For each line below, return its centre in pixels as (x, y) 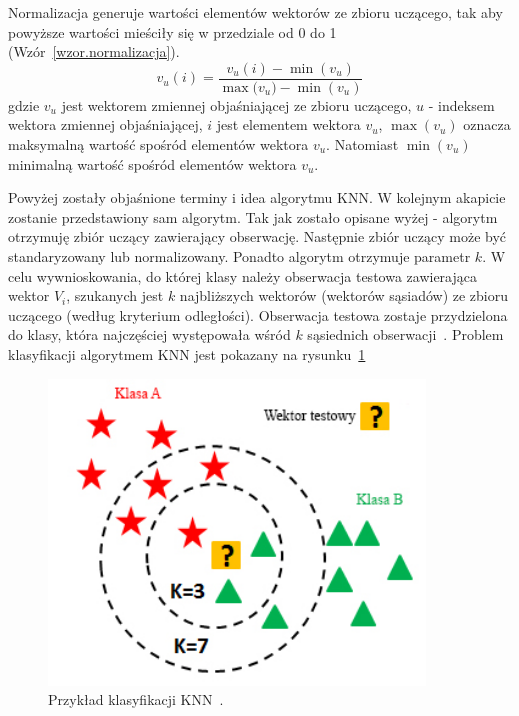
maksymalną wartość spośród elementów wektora (158, 144)
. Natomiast (362, 144)
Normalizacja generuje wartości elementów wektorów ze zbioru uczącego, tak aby (255, 12)
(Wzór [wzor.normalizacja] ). (94, 51)
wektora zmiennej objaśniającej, (105, 124)
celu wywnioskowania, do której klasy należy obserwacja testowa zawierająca (242, 275)
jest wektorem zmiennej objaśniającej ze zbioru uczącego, (236, 104)
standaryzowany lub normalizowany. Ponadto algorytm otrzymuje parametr (239, 256)
